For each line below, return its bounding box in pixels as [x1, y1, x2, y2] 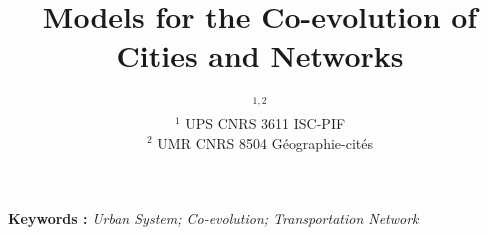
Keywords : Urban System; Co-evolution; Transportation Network [8, 208, 419, 229]
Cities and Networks [116, 35, 404, 76]
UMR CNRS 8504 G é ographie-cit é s [157, 132, 374, 153]
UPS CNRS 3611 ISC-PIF [185, 112, 346, 133]
